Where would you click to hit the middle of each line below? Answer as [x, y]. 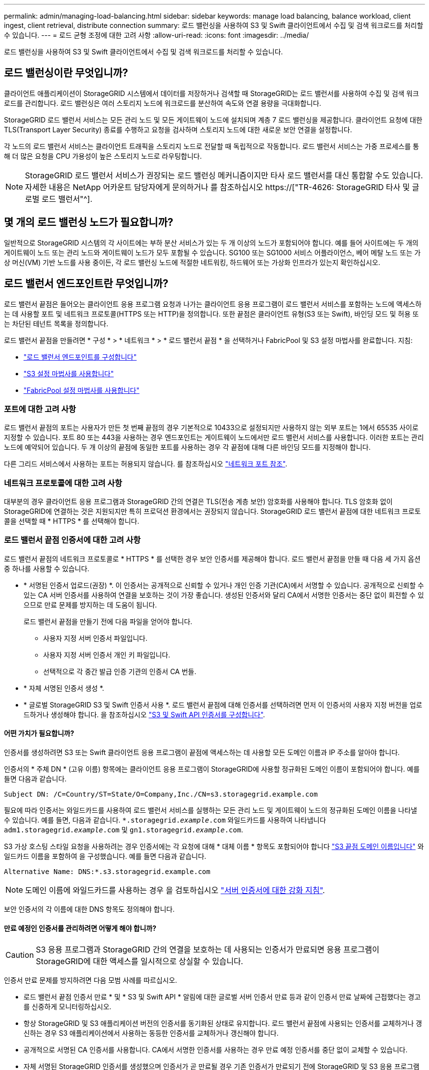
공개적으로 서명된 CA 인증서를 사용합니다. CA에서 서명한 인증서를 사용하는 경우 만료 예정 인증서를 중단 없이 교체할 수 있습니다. [215, 1050]
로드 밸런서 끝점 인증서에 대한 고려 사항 [72, 540]
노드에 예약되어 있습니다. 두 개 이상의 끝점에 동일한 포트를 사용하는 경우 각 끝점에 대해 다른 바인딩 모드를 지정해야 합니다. [187, 447]
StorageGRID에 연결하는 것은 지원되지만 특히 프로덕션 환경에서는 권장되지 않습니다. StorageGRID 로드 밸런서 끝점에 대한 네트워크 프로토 [213, 511]
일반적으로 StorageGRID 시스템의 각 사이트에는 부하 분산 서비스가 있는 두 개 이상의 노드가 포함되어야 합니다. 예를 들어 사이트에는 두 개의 [211, 243]
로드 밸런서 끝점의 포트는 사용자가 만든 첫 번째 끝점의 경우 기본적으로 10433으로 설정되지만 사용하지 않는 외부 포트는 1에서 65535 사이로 [211, 428]
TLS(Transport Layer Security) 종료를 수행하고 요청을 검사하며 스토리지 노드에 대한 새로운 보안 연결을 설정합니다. [178, 129]
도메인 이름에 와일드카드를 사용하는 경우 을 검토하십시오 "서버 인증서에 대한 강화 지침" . [175, 890]
